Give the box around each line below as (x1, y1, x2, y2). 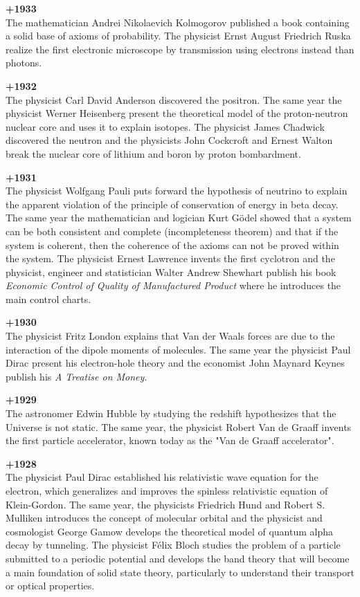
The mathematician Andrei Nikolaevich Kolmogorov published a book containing (6, 15, 350, 29)
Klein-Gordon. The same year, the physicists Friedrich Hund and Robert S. (6, 497, 325, 511)
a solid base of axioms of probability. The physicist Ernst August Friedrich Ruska (6, 28, 351, 43)
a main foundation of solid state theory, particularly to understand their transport (6, 564, 354, 579)
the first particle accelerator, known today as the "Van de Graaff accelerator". (6, 433, 334, 448)
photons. (6, 55, 42, 70)
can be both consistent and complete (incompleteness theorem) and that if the (6, 223, 339, 238)
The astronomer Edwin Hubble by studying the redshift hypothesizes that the (6, 406, 336, 421)
